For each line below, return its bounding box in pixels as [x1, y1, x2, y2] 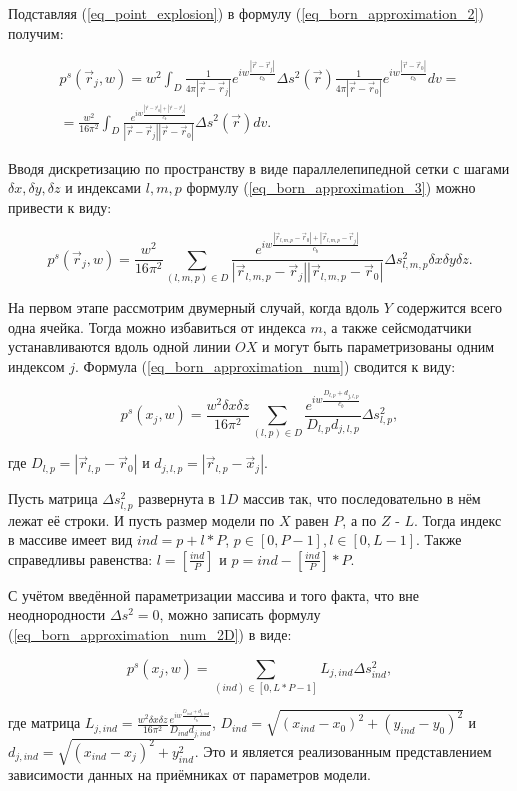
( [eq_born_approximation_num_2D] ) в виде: [8, 623, 292, 644]
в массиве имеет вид [8, 529, 133, 550]
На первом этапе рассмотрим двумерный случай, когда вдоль [8, 297, 380, 318]
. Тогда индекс [414, 509, 502, 530]
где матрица [8, 712, 81, 733]
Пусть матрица [8, 488, 98, 509]
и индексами [65, 177, 142, 198]
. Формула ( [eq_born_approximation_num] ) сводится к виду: [75, 355, 456, 376]
